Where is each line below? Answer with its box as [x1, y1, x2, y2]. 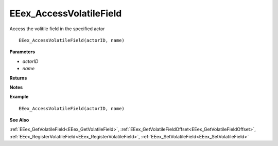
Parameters [9, 49, 36, 55]
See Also [9, 117, 29, 123]
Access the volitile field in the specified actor [9, 26, 105, 32]
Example [9, 94, 29, 100]
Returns [9, 75, 27, 81]
